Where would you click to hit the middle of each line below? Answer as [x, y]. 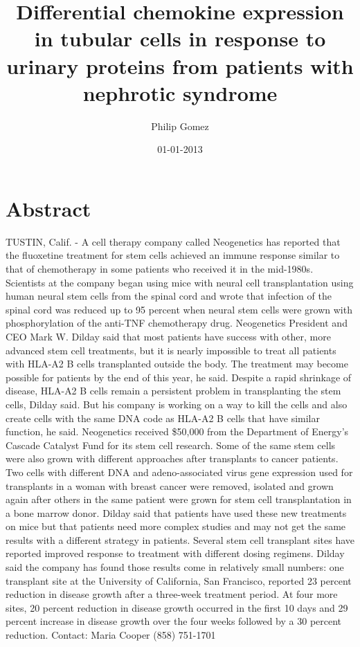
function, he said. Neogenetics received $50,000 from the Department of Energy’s [177, 431]
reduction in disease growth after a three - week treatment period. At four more [172, 594]
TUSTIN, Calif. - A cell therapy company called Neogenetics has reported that [173, 241]
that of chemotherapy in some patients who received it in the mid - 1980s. [160, 268]
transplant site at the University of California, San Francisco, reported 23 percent [179, 580]
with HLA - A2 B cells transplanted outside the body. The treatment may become [177, 364]
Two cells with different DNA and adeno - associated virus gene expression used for [179, 472]
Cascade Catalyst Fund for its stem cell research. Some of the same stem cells [171, 445]
